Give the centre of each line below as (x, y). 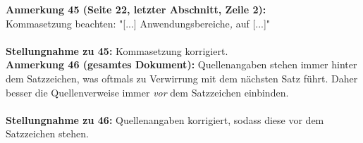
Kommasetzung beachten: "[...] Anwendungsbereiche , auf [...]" (138, 23)
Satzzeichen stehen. (47, 133)
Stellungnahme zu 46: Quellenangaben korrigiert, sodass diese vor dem (165, 119)
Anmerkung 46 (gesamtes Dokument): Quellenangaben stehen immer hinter (181, 64)
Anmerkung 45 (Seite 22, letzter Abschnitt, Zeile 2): (136, 9)
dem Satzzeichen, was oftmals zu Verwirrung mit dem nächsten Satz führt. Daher (182, 78)
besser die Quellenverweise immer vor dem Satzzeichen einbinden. (147, 92)
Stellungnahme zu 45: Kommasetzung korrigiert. (117, 50)
